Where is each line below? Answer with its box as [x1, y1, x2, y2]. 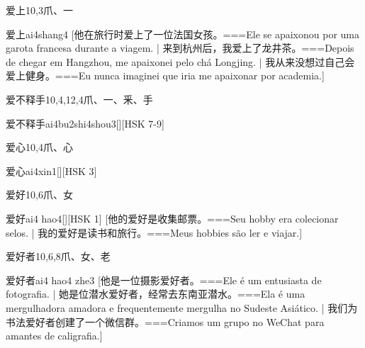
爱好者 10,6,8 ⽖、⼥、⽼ [6, 249, 111, 264]
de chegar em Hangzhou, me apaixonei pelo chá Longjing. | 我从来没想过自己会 [6, 54, 355, 69]
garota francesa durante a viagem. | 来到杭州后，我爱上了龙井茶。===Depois [6, 40, 354, 55]
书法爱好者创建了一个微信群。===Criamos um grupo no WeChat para [6, 314, 325, 329]
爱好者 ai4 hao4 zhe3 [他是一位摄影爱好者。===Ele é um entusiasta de [6, 272, 322, 287]
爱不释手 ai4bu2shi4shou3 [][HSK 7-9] [6, 116, 164, 130]
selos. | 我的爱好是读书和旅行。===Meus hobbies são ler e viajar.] [6, 225, 303, 240]
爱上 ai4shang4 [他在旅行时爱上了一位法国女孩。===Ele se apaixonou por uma [6, 26, 359, 41]
